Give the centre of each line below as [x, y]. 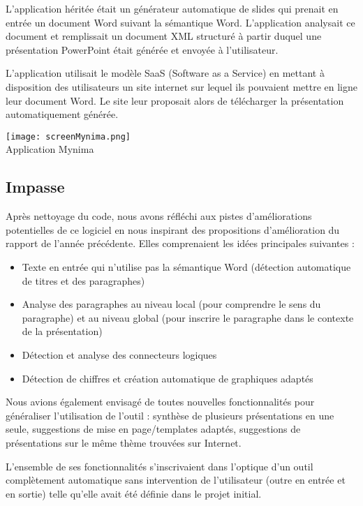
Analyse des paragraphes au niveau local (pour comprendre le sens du [171, 304]
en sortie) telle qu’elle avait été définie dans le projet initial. [134, 493]
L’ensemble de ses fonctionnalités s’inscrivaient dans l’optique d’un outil [160, 466]
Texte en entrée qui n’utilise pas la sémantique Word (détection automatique [186, 266]
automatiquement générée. [62, 114]
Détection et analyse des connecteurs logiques [119, 354]
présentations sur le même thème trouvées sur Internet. [124, 442]
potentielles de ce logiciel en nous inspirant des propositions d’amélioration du [173, 229]
